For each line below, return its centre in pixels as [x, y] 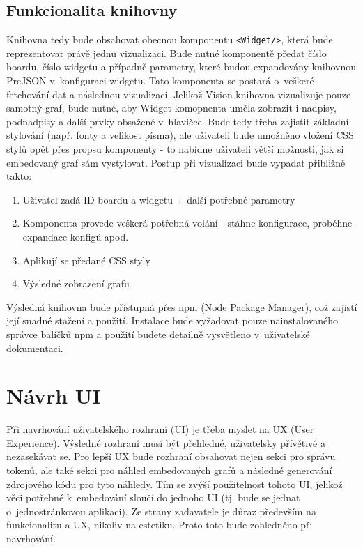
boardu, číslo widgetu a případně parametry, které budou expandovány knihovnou [181, 67]
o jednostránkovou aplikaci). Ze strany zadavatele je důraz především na [161, 511]
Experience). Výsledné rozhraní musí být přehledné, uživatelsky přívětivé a [166, 442]
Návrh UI [54, 396]
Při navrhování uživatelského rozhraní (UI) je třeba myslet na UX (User [160, 429]
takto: [19, 176]
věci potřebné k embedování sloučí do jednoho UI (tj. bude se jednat [153, 497]
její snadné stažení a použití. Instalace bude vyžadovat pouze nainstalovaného [172, 320]
